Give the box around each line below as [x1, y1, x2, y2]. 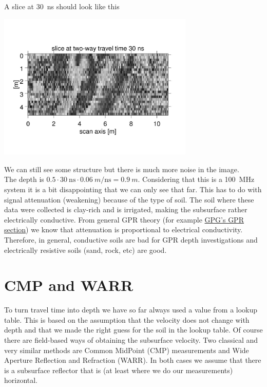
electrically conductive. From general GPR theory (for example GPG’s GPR [4, 214, 244, 225]
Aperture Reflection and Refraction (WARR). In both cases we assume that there [4, 355, 261, 365]
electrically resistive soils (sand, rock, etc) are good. [4, 244, 167, 255]
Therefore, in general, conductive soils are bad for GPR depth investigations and [4, 234, 258, 245]
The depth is [4, 174, 44, 185]
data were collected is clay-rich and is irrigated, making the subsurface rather [4, 204, 247, 215]
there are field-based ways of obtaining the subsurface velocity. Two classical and [4, 335, 258, 345]
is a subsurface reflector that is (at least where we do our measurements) [4, 364, 233, 375]
